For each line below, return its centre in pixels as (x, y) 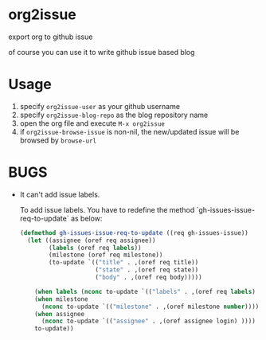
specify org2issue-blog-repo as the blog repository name (114, 115)
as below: (86, 218)
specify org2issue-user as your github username (100, 106)
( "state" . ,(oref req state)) (147, 270)
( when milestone (61, 299)
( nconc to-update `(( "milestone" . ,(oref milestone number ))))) (152, 307)
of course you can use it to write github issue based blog (102, 52)
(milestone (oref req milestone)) (106, 255)
